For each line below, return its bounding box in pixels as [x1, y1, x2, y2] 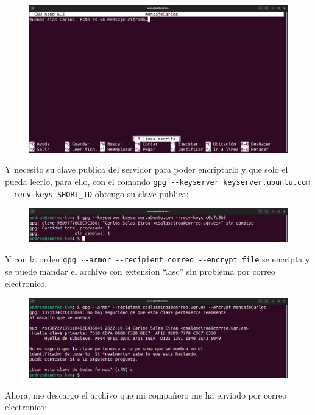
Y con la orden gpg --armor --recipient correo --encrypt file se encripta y [5, 253, 310, 265]
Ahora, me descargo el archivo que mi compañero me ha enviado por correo [5, 388, 287, 401]
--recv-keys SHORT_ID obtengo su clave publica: [5, 187, 189, 200]
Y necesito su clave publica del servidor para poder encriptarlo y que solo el [5, 163, 288, 176]
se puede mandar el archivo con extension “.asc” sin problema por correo [5, 265, 275, 278]
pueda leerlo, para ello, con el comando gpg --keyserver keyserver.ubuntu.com [5, 175, 311, 187]
